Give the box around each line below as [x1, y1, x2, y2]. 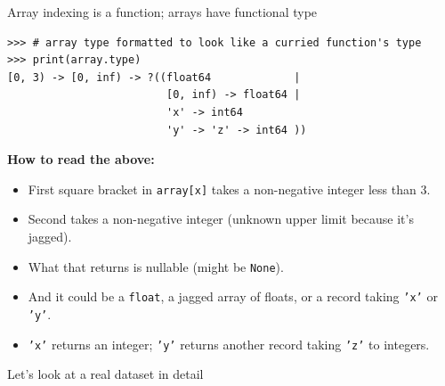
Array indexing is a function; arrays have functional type [7, 3, 318, 21]
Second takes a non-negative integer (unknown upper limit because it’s [28, 209, 414, 228]
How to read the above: [7, 150, 155, 168]
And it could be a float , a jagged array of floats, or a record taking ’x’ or [28, 287, 438, 306]
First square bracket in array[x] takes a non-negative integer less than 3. [28, 179, 431, 198]
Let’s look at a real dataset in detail [7, 365, 204, 383]
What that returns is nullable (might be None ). [28, 257, 284, 275]
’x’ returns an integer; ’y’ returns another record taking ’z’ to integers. [28, 334, 430, 353]
